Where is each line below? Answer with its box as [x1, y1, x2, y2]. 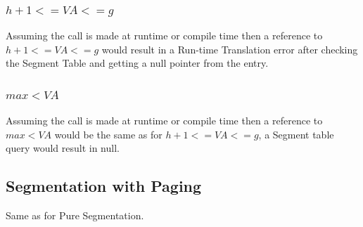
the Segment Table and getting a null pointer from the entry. [6, 56, 269, 70]
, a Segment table [258, 127, 334, 141]
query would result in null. [6, 141, 120, 155]
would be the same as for [54, 127, 163, 141]
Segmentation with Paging [6, 175, 202, 197]
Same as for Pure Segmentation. [6, 208, 144, 223]
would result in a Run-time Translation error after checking [101, 41, 358, 56]
